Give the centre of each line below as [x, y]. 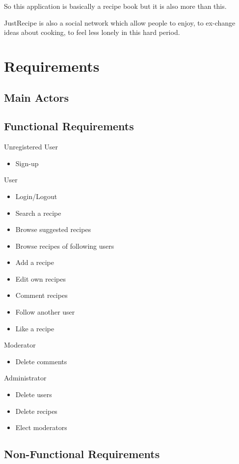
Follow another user [45, 312]
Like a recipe [35, 328]
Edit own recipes [40, 278]
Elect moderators [41, 427]
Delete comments [41, 361]
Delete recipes [36, 411]
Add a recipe [35, 262]
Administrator [25, 378]
